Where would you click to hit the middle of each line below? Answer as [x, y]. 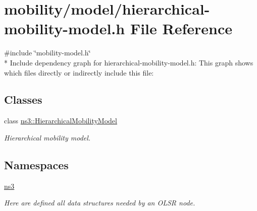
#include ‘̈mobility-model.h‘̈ [47, 53]
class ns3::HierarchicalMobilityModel [61, 121]
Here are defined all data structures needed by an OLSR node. [100, 203]
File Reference [181, 28]
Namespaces [36, 164]
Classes [23, 99]
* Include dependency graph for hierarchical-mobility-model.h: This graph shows [129, 62]
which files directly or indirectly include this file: [79, 72]
